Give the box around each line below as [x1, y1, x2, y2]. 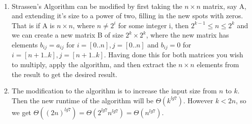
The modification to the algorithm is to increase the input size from [11, 85, 217, 96]
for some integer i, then [118, 20, 189, 30]
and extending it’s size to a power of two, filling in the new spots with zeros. [11, 10, 243, 21]
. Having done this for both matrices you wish [104, 49, 244, 60]
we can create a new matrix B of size [11, 30, 124, 40]
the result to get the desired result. [11, 69, 118, 79]
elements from [197, 59, 239, 70]
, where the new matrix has [146, 30, 229, 40]
